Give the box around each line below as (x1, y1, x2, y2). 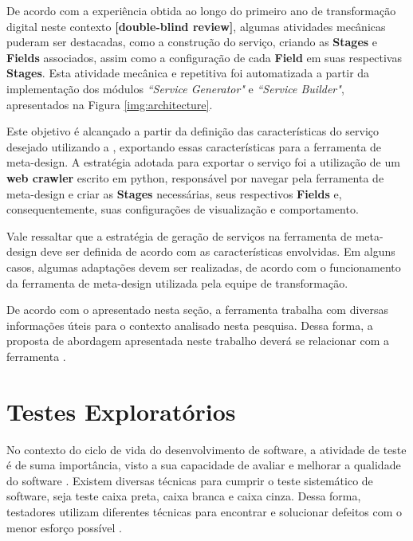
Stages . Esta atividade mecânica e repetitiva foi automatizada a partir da (6, 65, 370, 81)
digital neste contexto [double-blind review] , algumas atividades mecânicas (6, 18, 386, 34)
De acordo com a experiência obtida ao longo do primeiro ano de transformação (6, 2, 396, 18)
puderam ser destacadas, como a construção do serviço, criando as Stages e (6, 33, 378, 50)
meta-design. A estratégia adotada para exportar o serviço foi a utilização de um (6, 154, 400, 171)
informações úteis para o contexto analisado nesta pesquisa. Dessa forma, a (6, 316, 373, 333)
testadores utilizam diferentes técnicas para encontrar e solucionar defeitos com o (6, 503, 403, 519)
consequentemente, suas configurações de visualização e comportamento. (6, 201, 359, 218)
